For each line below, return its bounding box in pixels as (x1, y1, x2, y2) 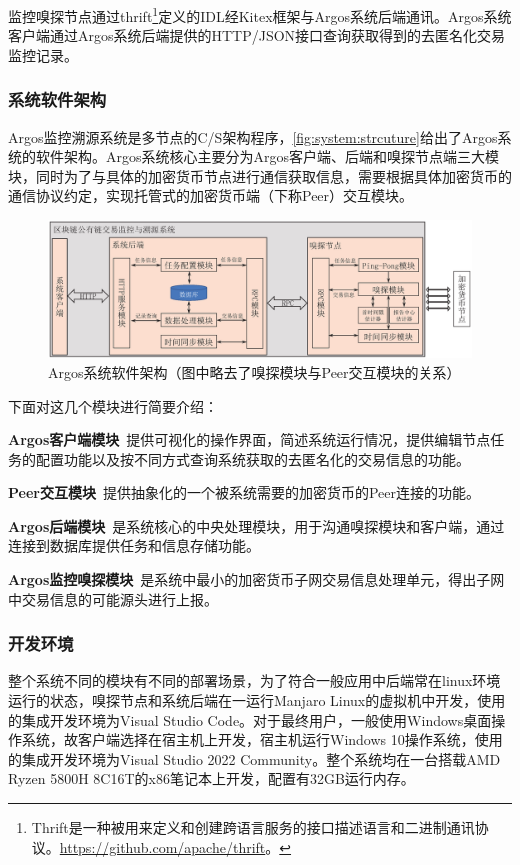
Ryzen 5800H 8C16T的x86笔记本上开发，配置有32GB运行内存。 (8, 768, 415, 789)
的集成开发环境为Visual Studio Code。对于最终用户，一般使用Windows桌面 (8, 709, 492, 730)
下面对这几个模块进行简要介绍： (8, 395, 218, 416)
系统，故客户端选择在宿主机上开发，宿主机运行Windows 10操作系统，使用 (21, 729, 503, 750)
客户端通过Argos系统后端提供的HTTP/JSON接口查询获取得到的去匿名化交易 (8, 25, 506, 46)
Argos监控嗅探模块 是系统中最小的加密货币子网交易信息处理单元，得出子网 (8, 569, 505, 590)
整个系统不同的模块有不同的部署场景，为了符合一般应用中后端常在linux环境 (8, 670, 501, 691)
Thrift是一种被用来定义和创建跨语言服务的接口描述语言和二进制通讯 (31, 817, 475, 838)
